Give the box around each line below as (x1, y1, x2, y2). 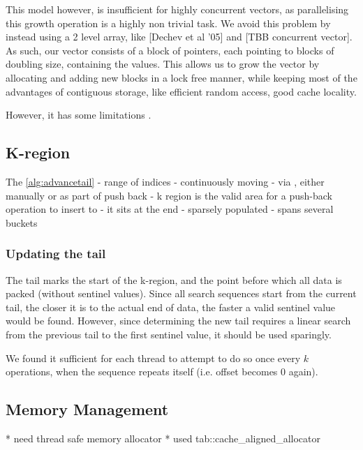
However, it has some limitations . (6, 107, 151, 122)
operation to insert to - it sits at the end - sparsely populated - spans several (6, 202, 334, 216)
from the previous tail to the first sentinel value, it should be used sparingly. (6, 327, 332, 341)
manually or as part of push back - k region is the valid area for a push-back (6, 188, 332, 202)
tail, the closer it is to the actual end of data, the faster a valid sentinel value (6, 299, 336, 314)
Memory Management (6, 398, 169, 420)
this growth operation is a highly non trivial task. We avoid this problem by (6, 15, 331, 30)
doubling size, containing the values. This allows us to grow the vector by (6, 57, 320, 71)
